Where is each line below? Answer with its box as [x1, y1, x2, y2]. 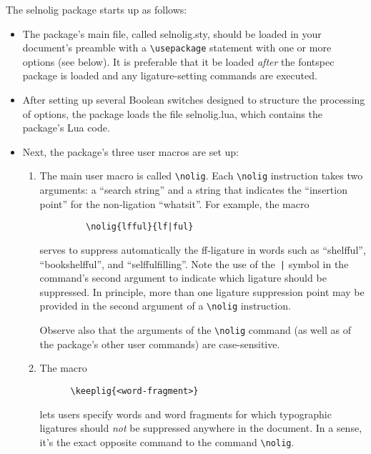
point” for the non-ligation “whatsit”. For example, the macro [39, 196, 310, 211]
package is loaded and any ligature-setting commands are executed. [22, 68, 317, 83]
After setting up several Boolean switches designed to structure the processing [22, 92, 365, 107]
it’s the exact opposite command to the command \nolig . [39, 434, 295, 449]
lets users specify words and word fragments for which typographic [39, 406, 332, 421]
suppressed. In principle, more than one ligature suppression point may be [39, 284, 365, 299]
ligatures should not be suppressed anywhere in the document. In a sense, [39, 420, 362, 435]
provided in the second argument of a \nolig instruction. [39, 298, 291, 313]
